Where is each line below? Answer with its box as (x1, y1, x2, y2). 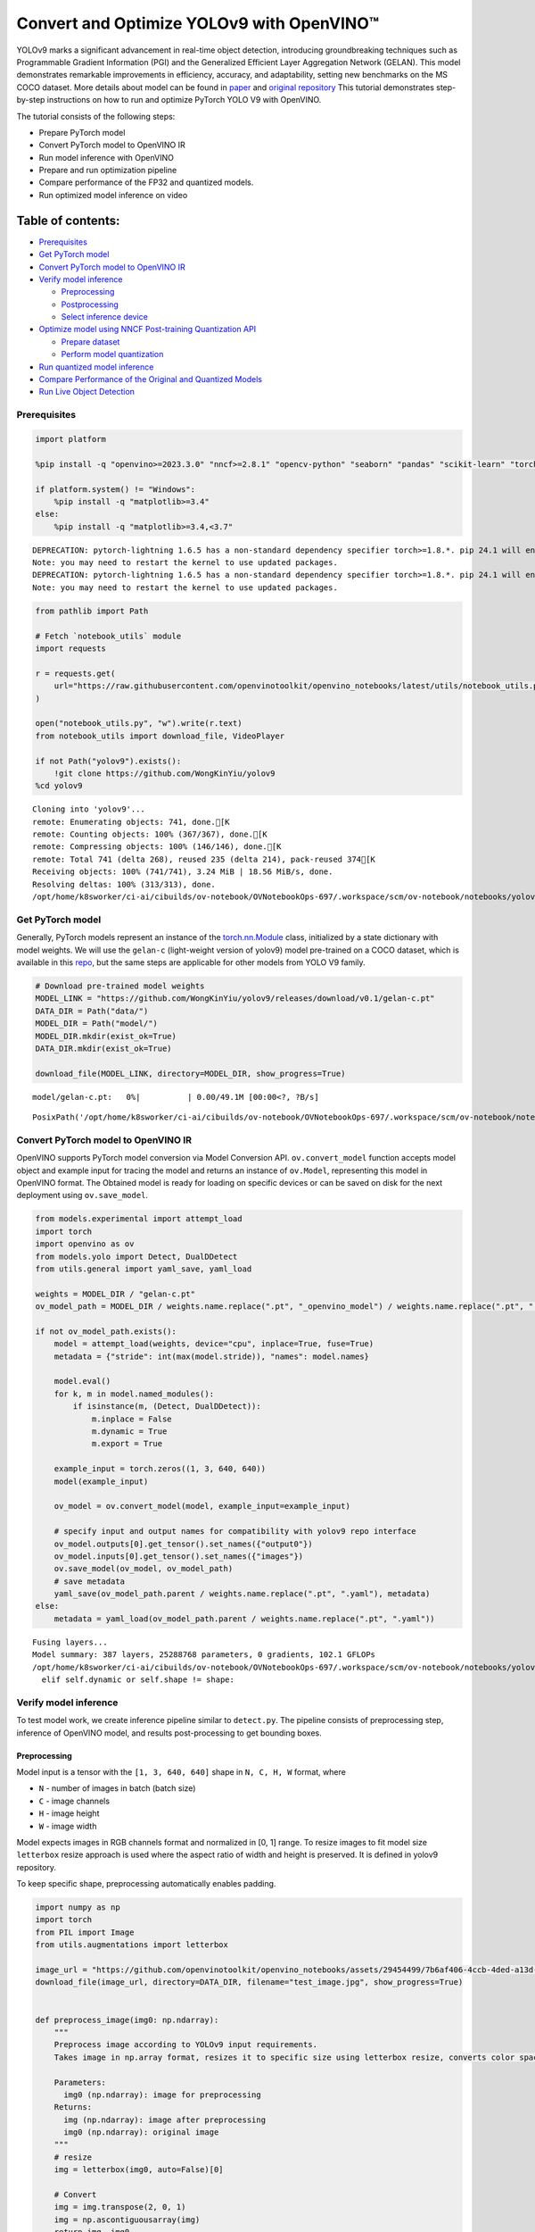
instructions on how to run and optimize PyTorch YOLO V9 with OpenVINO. (46, 95, 322, 105)
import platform (35, 434, 107, 444)
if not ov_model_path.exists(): (35, 1326, 177, 1337)
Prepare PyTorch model (38, 127, 126, 137)
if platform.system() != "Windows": (35, 484, 196, 495)
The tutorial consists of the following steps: (16, 111, 176, 121)
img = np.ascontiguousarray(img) (53, 2214, 201, 2225)
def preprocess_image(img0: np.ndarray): (35, 2014, 219, 2025)
